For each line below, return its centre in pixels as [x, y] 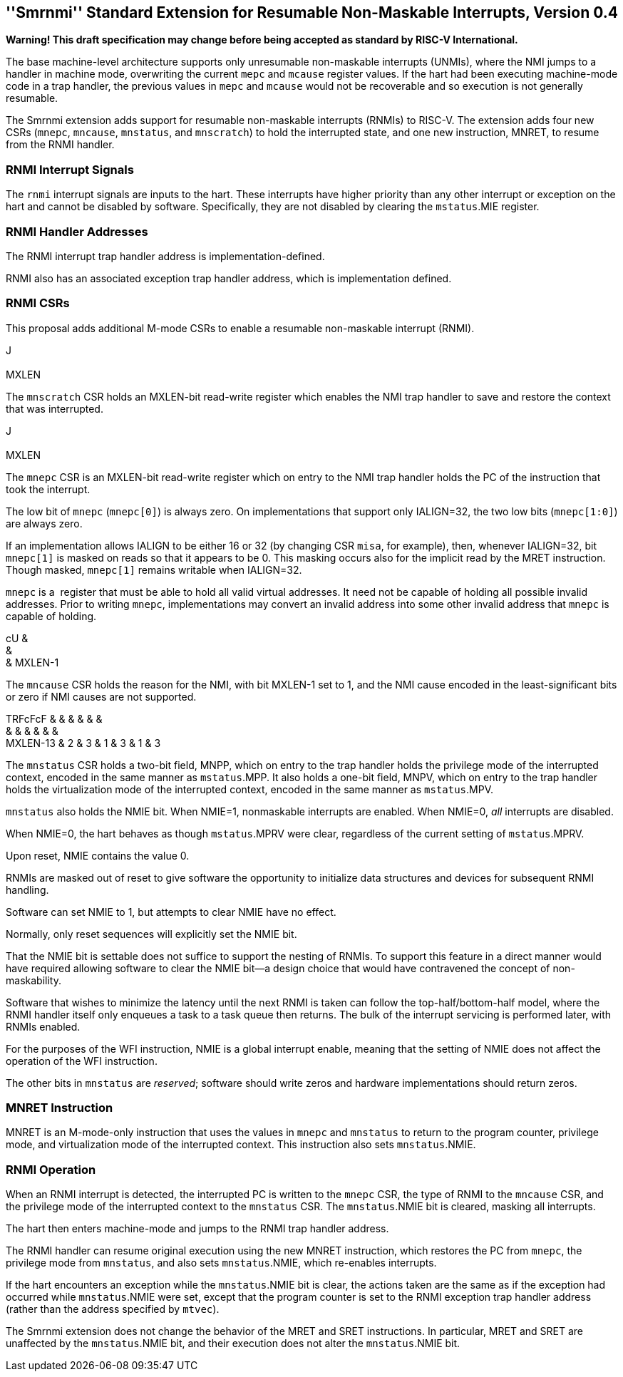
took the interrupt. [48, 489]
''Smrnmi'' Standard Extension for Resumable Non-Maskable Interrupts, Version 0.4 [312, 12]
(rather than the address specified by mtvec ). [113, 1309]
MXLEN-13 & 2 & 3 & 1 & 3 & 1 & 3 [83, 743]
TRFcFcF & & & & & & [54, 718]
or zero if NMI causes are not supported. [101, 696]
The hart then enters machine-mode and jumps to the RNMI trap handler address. [197, 1229]
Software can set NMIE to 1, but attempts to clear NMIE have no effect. [171, 912]
